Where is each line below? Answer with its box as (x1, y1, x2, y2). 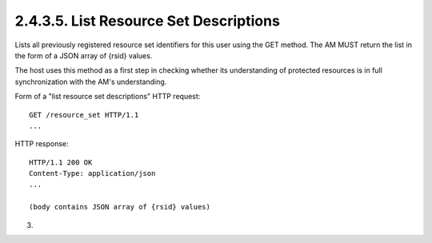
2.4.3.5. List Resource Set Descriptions (14, 12, 280, 30)
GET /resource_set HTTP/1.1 (29, 110, 139, 119)
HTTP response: (14, 139, 69, 149)
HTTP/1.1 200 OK (29, 157, 93, 167)
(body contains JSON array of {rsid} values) (29, 202, 211, 212)
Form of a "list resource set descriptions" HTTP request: (14, 92, 201, 102)
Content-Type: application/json (29, 169, 156, 178)
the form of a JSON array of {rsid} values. (14, 50, 153, 60)
